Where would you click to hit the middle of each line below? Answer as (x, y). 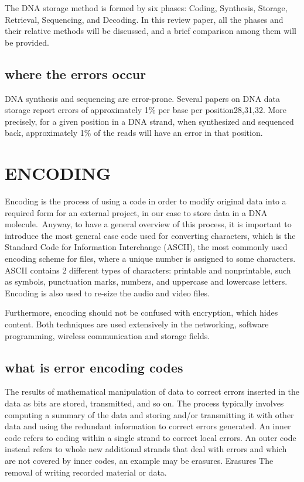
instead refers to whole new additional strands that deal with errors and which (146, 449)
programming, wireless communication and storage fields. (107, 335)
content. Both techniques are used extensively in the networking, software (137, 324)
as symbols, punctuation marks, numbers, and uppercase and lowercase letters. (146, 281)
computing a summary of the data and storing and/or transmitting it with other (149, 414)
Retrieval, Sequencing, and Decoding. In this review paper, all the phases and (144, 19)
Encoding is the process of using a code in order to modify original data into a (146, 201)
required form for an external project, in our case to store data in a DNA (136, 212)
